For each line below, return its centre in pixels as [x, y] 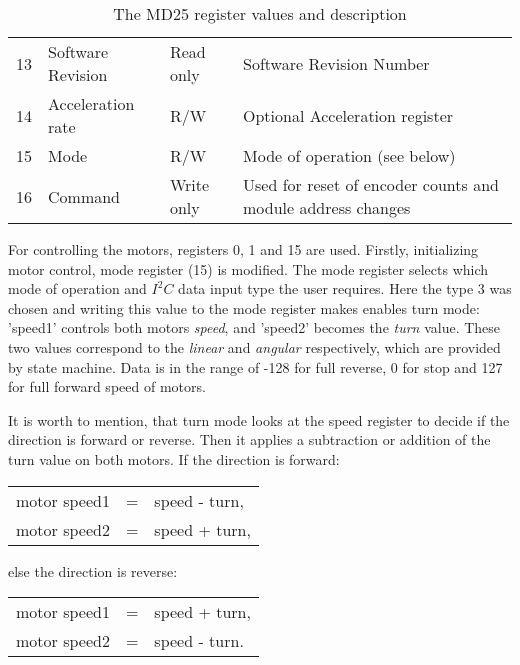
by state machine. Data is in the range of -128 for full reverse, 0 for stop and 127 [255, 366]
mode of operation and [77, 288]
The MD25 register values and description [260, 13]
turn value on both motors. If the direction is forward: [174, 458]
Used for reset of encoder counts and [371, 184]
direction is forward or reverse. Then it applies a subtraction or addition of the [249, 439]
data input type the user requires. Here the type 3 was [345, 288]
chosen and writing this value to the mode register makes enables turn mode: [244, 307]
